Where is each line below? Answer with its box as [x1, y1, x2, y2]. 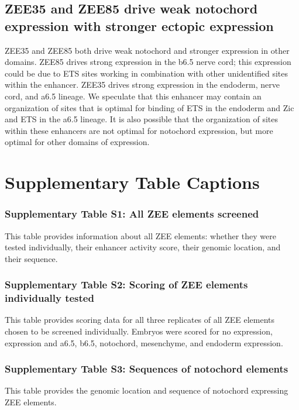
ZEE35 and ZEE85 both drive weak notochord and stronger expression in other [5, 44, 290, 56]
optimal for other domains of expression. [5, 136, 150, 148]
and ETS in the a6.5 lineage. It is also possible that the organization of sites [5, 113, 278, 125]
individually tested [5, 291, 94, 305]
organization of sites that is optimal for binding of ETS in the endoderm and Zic [5, 101, 294, 113]
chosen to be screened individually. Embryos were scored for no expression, [5, 325, 273, 337]
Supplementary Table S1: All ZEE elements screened [5, 206, 259, 221]
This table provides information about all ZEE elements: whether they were [5, 229, 276, 242]
